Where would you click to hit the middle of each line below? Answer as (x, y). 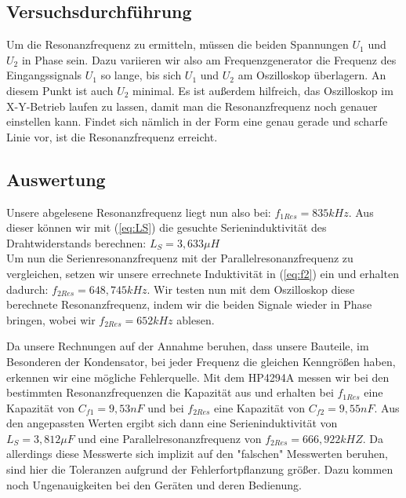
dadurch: (27, 289)
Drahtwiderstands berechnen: (76, 242)
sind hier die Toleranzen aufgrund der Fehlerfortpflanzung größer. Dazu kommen (200, 469)
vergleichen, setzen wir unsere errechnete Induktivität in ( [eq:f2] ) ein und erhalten (203, 273)
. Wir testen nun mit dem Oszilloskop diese (251, 289)
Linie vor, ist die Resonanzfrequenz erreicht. (112, 136)
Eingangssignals (44, 75)
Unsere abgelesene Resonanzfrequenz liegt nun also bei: (139, 212)
